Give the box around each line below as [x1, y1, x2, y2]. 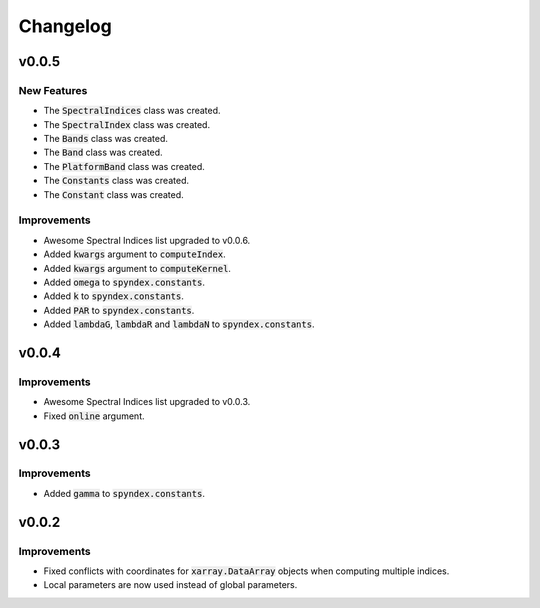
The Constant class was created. [43, 188, 184, 200]
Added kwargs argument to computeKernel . [43, 262, 232, 274]
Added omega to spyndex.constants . [43, 276, 205, 288]
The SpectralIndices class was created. [43, 105, 221, 117]
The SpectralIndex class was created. [43, 118, 210, 130]
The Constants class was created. [43, 175, 190, 187]
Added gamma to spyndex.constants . [43, 487, 205, 499]
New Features [18, 83, 88, 97]
